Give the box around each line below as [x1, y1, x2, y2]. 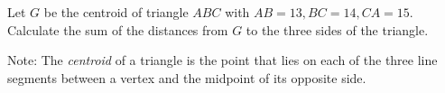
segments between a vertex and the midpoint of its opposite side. [7, 68, 366, 87]
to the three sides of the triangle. [246, 20, 429, 39]
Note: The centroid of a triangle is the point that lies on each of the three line [7, 51, 438, 70]
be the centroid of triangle [43, 3, 189, 21]
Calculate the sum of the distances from [7, 20, 228, 39]
